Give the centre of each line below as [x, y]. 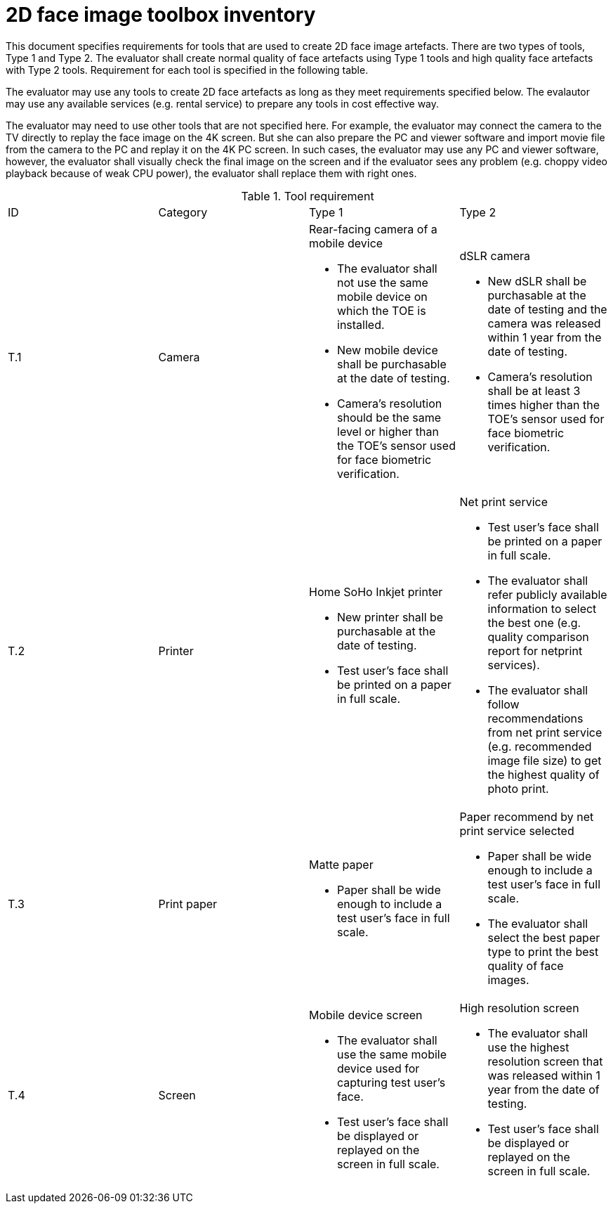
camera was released [544, 323]
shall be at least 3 [534, 390]
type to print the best [543, 951]
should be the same [389, 417]
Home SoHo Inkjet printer [376, 591]
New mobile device [388, 350]
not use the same [383, 282]
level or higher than [388, 431]
